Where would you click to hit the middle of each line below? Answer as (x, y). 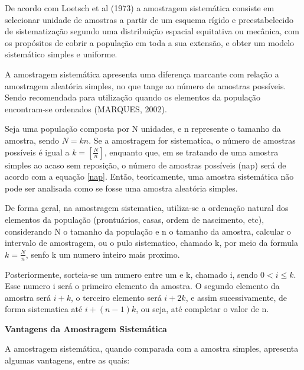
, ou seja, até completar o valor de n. (202, 309)
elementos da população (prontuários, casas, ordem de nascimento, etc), (135, 219)
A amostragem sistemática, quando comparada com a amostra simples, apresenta (152, 348)
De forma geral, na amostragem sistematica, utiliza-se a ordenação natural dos (147, 208)
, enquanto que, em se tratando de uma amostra (191, 152)
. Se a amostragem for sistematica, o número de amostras (192, 140)
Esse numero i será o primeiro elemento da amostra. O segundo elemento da (142, 286)
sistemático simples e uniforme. (61, 54)
